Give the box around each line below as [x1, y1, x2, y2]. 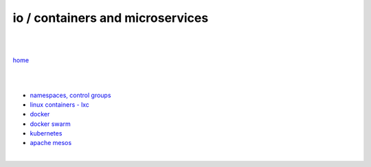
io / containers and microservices [12, 10, 209, 25]
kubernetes [30, 129, 63, 138]
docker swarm [30, 120, 71, 128]
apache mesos [30, 139, 72, 147]
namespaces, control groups [30, 91, 111, 99]
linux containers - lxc [30, 100, 89, 109]
